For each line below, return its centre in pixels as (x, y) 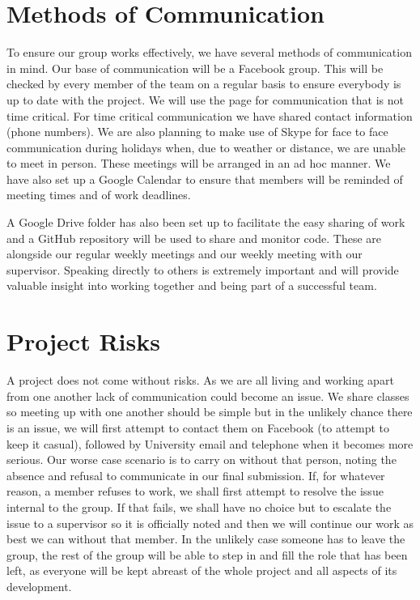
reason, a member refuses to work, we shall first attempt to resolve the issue (195, 491)
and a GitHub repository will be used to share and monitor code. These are (194, 238)
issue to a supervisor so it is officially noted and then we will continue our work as (210, 523)
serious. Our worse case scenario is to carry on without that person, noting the (202, 460)
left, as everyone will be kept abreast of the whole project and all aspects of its (202, 570)
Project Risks (83, 341)
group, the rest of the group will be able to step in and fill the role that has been (207, 554)
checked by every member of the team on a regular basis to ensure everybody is (204, 84)
